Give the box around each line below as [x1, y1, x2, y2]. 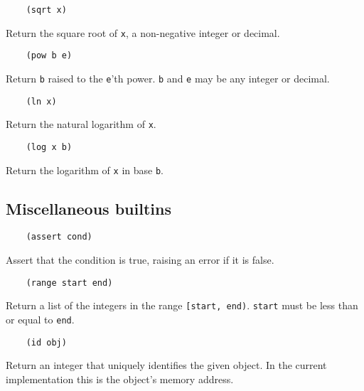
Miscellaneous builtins [6, 197, 171, 219]
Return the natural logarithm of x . [6, 117, 156, 132]
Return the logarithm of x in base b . [6, 162, 164, 177]
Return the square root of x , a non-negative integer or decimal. [6, 25, 280, 40]
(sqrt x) [26, 5, 67, 15]
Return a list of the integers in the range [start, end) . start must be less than [6, 298, 358, 313]
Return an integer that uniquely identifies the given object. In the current [6, 358, 327, 373]
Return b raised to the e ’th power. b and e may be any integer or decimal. [6, 70, 330, 85]
